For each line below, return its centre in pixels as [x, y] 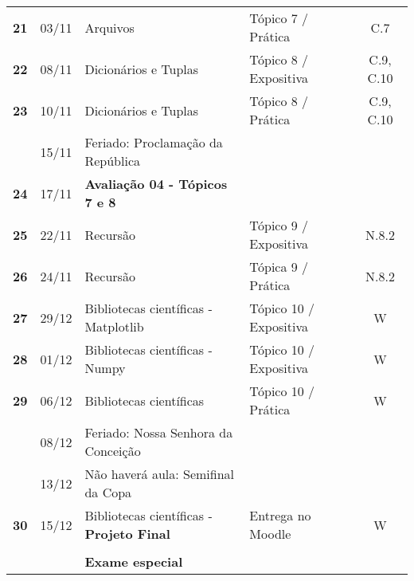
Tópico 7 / [279, 18]
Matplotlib [114, 326]
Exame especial [134, 561]
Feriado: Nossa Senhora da [159, 432]
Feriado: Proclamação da [154, 142]
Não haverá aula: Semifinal [160, 474]
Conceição [113, 451]
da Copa [108, 492]
